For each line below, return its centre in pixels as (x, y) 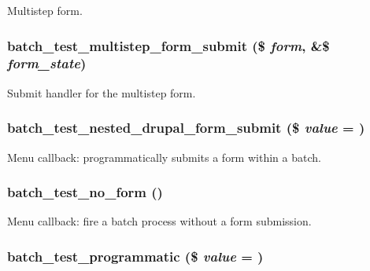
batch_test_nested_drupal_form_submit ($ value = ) (186, 128)
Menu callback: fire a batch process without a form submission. (159, 221)
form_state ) (47, 63)
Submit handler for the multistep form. (102, 92)
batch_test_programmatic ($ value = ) (135, 256)
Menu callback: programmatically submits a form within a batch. (164, 157)
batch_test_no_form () (85, 192)
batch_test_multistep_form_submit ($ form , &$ (168, 45)
